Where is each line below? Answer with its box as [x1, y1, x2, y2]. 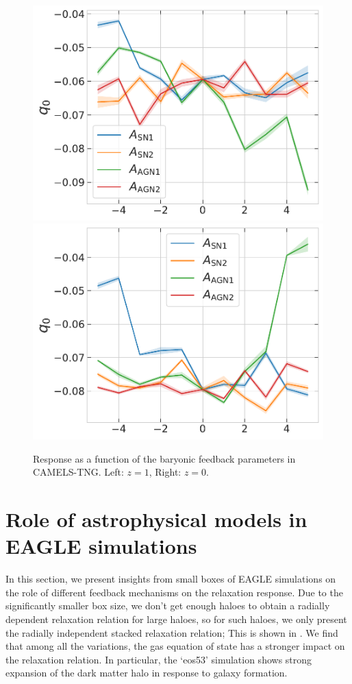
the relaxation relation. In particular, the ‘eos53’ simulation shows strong [5, 652, 312, 666]
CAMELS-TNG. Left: [33, 465, 124, 479]
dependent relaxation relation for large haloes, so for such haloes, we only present [5, 612, 347, 626]
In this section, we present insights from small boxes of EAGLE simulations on [5, 572, 336, 586]
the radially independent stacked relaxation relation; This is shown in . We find [5, 625, 338, 639]
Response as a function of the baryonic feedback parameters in [33, 451, 296, 465]
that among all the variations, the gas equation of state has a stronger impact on [5, 639, 345, 653]
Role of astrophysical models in [5, 505, 307, 533]
